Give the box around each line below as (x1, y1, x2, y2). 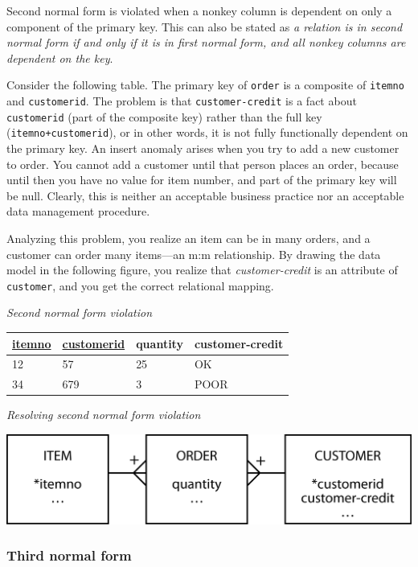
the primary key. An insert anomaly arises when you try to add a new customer (6, 140, 400, 156)
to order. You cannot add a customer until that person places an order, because (6, 155, 399, 172)
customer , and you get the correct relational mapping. (6, 277, 274, 294)
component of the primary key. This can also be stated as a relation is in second (6, 18, 403, 35)
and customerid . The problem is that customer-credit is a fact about (6, 92, 357, 109)
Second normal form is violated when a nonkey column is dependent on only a (6, 2, 392, 18)
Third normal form (6, 545, 132, 565)
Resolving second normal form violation (6, 406, 201, 423)
